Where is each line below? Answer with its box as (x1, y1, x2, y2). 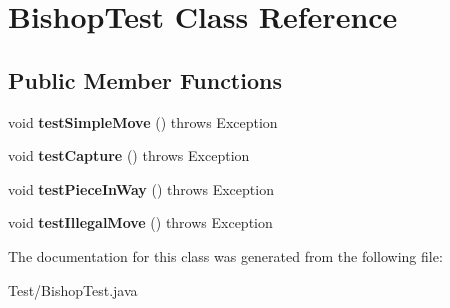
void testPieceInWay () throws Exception (8, 178, 274, 199)
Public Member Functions (8, 64, 282, 95)
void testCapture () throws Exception (8, 145, 250, 166)
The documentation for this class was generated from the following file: (8, 245, 443, 266)
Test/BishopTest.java (8, 279, 138, 300)
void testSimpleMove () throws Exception (8, 111, 278, 132)
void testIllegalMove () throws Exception (8, 212, 273, 233)
